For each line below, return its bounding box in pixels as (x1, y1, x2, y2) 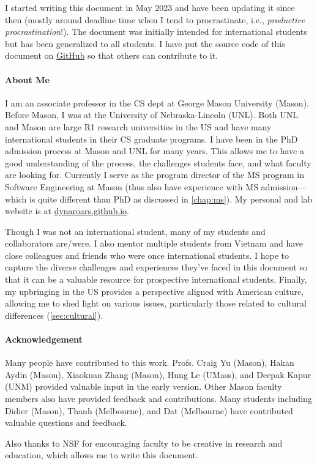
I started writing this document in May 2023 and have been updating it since (5, 1, 295, 13)
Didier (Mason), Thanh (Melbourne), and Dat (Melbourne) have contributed (5, 404, 293, 417)
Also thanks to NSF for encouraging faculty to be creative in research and (5, 436, 283, 449)
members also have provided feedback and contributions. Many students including (5, 392, 312, 405)
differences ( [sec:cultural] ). (5, 308, 103, 321)
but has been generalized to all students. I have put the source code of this (5, 37, 285, 50)
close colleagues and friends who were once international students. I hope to (5, 248, 289, 261)
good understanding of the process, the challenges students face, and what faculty (5, 156, 311, 169)
